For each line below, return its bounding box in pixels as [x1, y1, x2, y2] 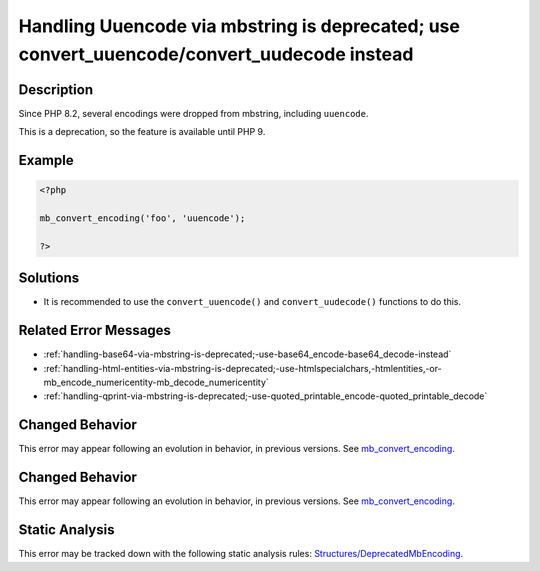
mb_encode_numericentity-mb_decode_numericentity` [43, 376, 269, 388]
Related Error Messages [18, 322, 172, 339]
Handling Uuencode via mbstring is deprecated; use [18, 15, 460, 37]
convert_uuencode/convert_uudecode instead [18, 43, 414, 65]
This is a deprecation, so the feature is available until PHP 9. [18, 126, 266, 138]
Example [18, 152, 74, 169]
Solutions [18, 270, 80, 287]
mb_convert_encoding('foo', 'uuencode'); [39, 213, 246, 224]
